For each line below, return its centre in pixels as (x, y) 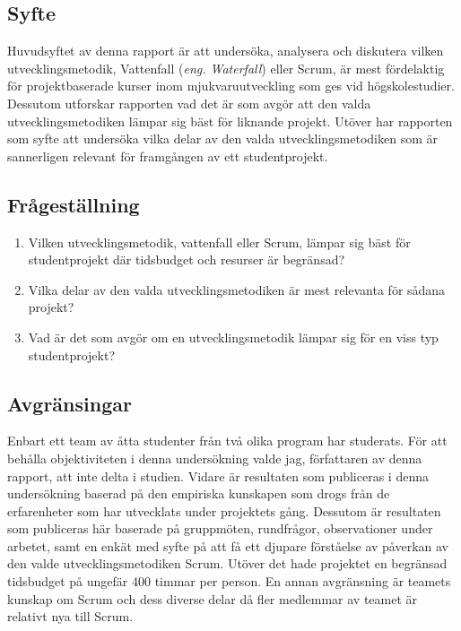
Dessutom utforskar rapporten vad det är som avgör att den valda (189, 103)
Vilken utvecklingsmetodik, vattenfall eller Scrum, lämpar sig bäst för (219, 242)
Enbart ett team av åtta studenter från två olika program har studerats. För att (227, 441)
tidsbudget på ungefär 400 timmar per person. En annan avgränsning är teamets (229, 581)
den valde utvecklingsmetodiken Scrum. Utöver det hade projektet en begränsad (227, 563)
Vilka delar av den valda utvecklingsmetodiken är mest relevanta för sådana (237, 289)
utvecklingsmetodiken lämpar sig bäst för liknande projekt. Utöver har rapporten (230, 121)
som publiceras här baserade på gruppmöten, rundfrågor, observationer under (220, 528)
